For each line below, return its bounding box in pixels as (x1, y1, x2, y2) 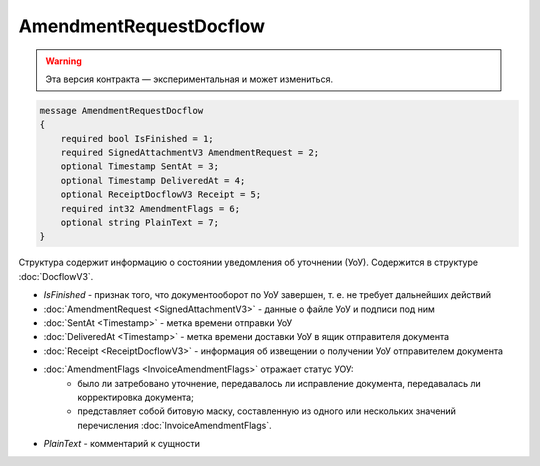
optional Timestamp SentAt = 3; (60, 161, 220, 172)
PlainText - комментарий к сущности (43, 438, 200, 450)
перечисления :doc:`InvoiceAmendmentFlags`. (77, 419, 272, 431)
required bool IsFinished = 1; (60, 133, 214, 144)
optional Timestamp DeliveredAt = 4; (60, 175, 246, 186)
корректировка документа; (77, 391, 194, 403)
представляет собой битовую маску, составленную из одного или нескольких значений (77, 405, 457, 417)
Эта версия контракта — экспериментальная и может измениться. (45, 73, 334, 85)
